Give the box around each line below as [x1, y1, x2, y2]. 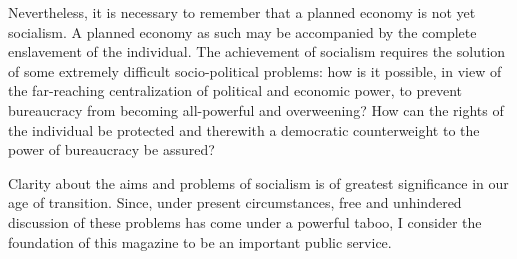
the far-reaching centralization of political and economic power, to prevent [8, 80, 463, 101]
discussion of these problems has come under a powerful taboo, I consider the [8, 211, 482, 232]
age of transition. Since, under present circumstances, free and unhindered [8, 192, 462, 213]
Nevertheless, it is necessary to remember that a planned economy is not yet [8, 2, 476, 22]
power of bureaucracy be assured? [8, 139, 215, 160]
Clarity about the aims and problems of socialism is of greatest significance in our [8, 172, 509, 193]
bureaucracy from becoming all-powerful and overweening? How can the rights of [8, 99, 504, 120]
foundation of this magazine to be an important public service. [8, 231, 392, 252]
